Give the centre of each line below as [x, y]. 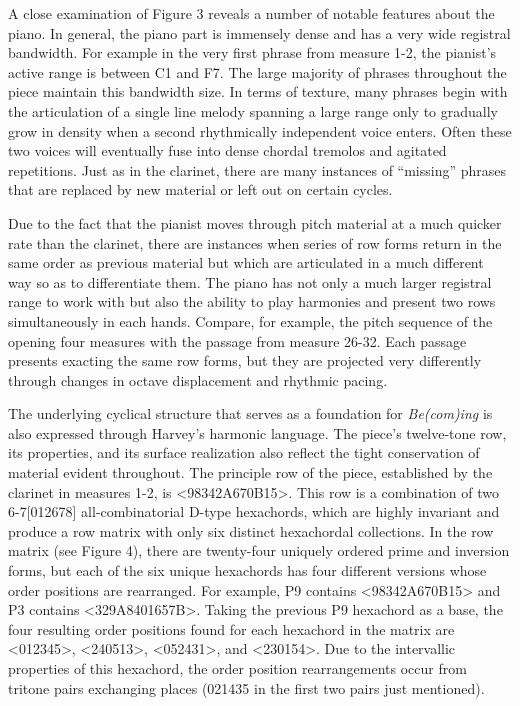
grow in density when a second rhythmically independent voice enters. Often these [260, 130]
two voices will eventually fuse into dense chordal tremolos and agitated [227, 150]
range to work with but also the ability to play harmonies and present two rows [252, 301]
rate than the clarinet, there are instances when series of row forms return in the [255, 242]
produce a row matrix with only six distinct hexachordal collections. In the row [251, 530]
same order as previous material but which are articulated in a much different [246, 262]
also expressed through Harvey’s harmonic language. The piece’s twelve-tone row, [257, 432]
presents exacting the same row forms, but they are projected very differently [245, 360]
